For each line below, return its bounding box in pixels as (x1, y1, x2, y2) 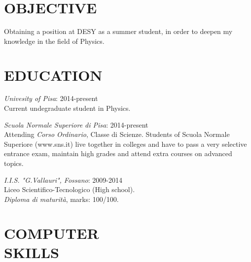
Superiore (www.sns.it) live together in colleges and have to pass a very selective (4, 138, 247, 149)
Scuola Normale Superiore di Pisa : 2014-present (4, 119, 148, 130)
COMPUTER (4, 223, 99, 243)
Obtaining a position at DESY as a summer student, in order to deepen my (4, 26, 233, 36)
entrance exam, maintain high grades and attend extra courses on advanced (4, 148, 232, 159)
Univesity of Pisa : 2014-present (4, 93, 98, 103)
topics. (4, 158, 24, 168)
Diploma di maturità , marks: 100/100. (4, 194, 119, 204)
